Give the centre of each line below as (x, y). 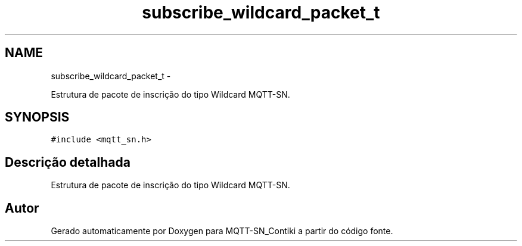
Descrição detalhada (68, 162)
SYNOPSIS (37, 117)
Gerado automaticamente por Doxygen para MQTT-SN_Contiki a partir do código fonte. (222, 231)
